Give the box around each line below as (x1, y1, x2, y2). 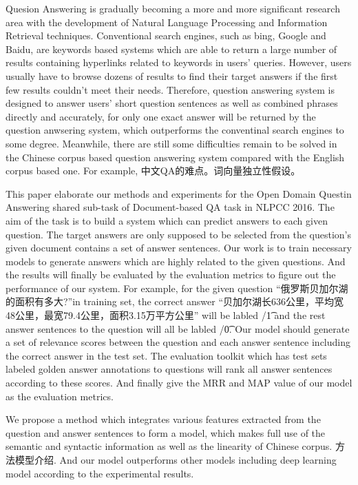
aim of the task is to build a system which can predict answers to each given (6, 213, 328, 227)
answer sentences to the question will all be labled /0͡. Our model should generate (6, 321, 350, 336)
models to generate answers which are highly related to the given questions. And (6, 254, 346, 268)
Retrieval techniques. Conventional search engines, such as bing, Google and (6, 28, 326, 43)
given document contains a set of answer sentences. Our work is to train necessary (6, 240, 352, 255)
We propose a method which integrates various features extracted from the (6, 412, 321, 426)
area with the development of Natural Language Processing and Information (6, 14, 328, 29)
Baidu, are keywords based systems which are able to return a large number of (6, 41, 337, 56)
